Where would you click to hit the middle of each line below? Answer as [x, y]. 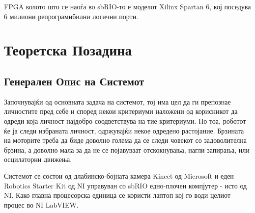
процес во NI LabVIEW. [41, 204]
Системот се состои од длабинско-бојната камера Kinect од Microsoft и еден [119, 175]
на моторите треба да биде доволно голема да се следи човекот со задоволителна [126, 140]
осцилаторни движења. [38, 159]
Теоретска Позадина [68, 50]
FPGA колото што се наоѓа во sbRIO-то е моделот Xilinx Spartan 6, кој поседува [127, 6]
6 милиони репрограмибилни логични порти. [71, 16]
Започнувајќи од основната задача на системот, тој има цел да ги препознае [117, 101]
